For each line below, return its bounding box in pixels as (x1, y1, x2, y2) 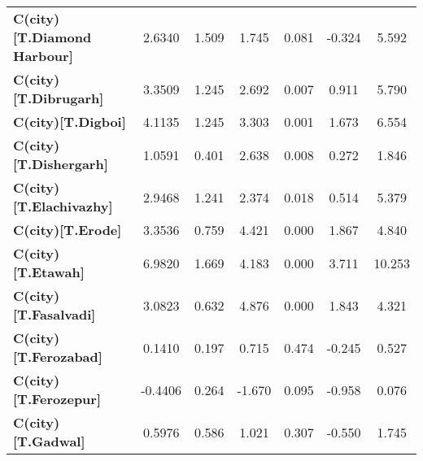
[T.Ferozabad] (13, 347, 102, 366)
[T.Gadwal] (13, 432, 85, 450)
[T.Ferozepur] (13, 389, 102, 408)
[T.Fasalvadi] (13, 305, 96, 324)
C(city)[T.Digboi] (13, 112, 126, 131)
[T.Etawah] (13, 263, 85, 281)
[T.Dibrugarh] (13, 89, 104, 107)
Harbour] (13, 46, 73, 65)
